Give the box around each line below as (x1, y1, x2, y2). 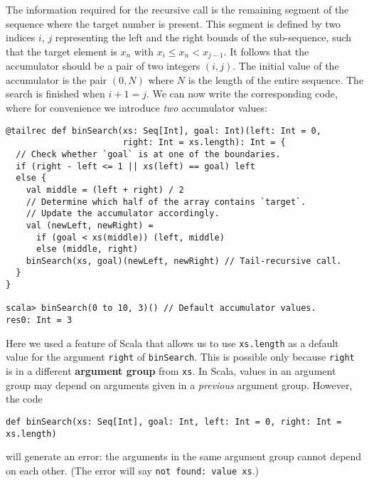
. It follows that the (223, 43, 309, 58)
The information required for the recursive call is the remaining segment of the (6, 2, 349, 16)
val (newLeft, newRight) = (26, 220, 154, 230)
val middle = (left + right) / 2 (26, 184, 184, 195)
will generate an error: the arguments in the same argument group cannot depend (6, 449, 362, 464)
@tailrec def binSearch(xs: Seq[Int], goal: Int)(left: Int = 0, (6, 125, 321, 136)
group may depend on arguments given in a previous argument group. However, (6, 377, 353, 392)
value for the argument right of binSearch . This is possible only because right (6, 349, 355, 364)
